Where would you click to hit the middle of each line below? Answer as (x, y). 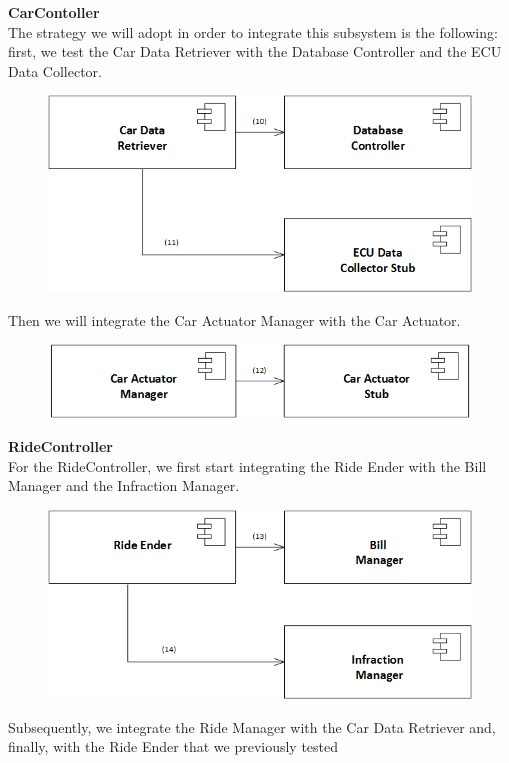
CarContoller (54, 12)
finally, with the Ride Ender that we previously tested (173, 746)
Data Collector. (55, 70)
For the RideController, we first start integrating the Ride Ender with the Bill (247, 465)
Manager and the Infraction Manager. (124, 485)
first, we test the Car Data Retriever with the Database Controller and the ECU (255, 51)
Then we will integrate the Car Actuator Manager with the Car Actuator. (234, 319)
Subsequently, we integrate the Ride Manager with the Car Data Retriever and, (252, 726)
